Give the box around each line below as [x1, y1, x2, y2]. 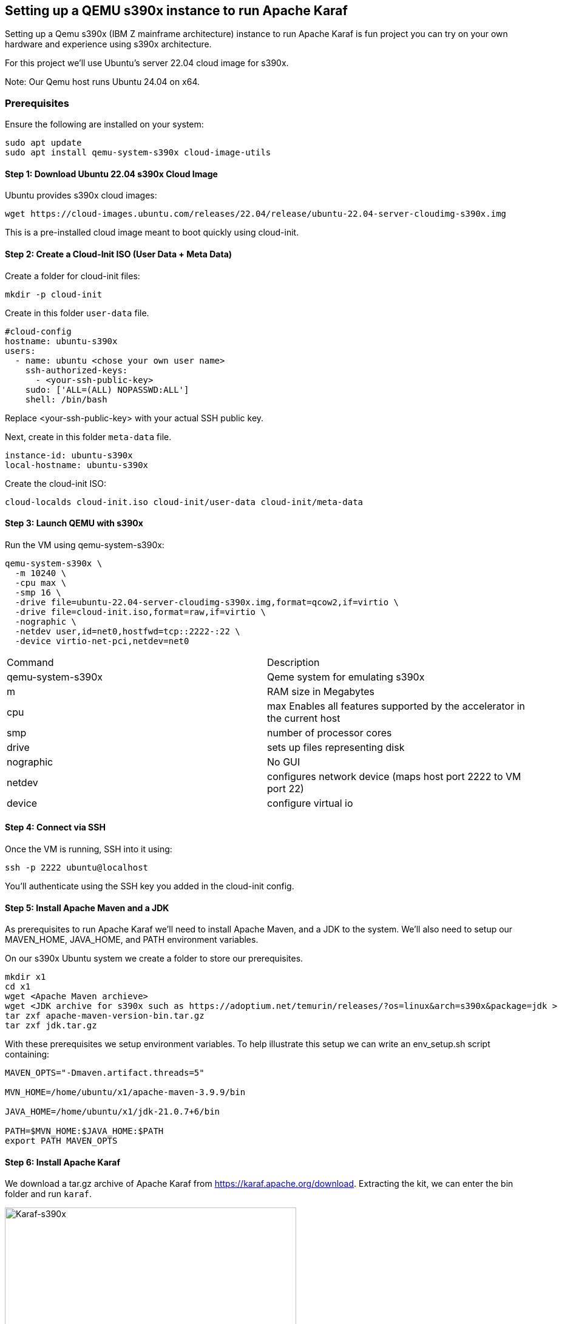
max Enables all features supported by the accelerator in [267, 699, 526, 712]
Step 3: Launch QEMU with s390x [5, 518, 143, 529]
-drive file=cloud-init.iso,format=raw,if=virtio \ [15, 606, 266, 617]
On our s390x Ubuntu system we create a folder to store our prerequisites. [5, 953, 303, 964]
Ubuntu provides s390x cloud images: [5, 190, 157, 201]
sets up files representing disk [267, 741, 405, 753]
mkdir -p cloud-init [5, 289, 103, 299]
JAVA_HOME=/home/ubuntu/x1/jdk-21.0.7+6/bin [5, 1107, 220, 1117]
